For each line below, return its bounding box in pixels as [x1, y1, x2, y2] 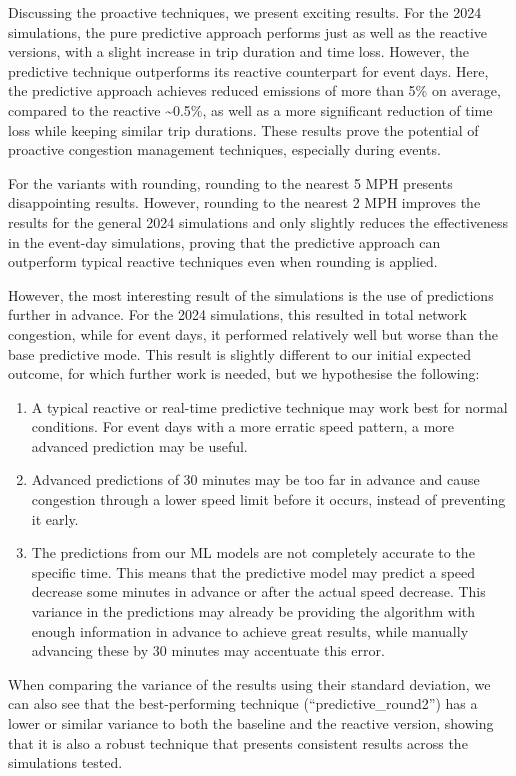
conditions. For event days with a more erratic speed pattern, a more [31, 416, 454, 437]
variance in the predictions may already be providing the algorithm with [31, 601, 476, 622]
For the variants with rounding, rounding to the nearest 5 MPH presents [8, 172, 453, 193]
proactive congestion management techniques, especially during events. [8, 139, 441, 160]
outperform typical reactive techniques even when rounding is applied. [8, 251, 438, 272]
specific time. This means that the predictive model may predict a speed [31, 561, 476, 582]
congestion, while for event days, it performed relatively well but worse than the [8, 323, 499, 344]
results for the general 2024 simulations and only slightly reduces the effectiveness [8, 211, 509, 232]
